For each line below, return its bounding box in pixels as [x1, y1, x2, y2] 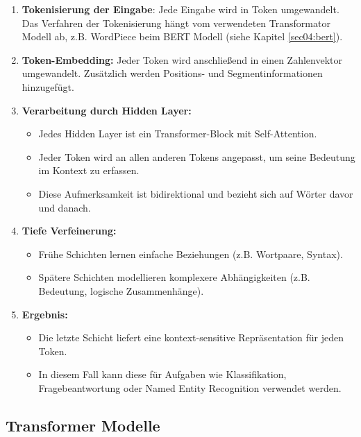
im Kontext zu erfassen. [38, 163, 140, 178]
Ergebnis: [22, 307, 68, 321]
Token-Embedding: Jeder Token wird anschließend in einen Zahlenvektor [22, 52, 342, 67]
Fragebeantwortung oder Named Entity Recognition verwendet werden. [38, 380, 342, 395]
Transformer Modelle [6, 414, 160, 436]
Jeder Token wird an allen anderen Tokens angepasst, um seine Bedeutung [38, 149, 355, 164]
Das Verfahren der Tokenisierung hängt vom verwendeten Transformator [22, 15, 330, 30]
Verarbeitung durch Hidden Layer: [22, 103, 192, 117]
